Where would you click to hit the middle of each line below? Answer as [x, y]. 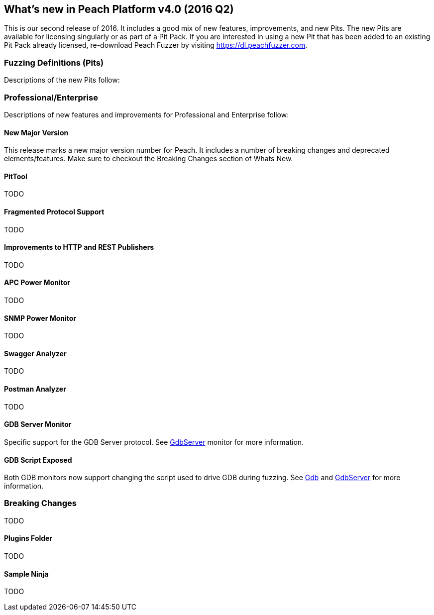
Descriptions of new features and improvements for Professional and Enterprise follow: [147, 114]
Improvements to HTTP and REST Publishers [79, 247]
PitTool [16, 176]
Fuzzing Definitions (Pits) [54, 62]
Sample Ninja [26, 574]
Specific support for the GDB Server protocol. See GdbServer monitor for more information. [154, 442]
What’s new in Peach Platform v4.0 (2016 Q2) [119, 9]
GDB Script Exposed [38, 460]
